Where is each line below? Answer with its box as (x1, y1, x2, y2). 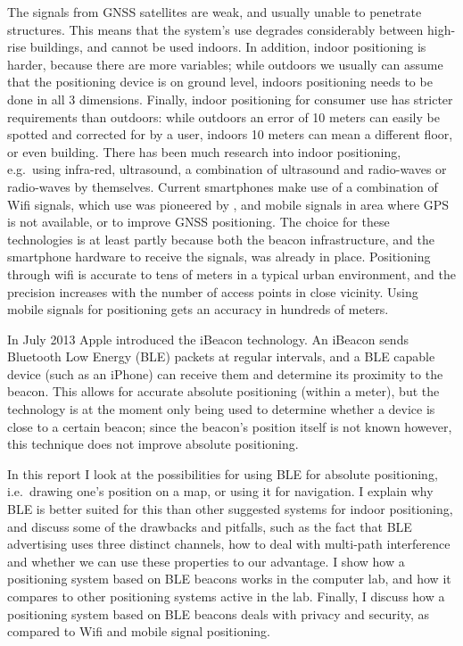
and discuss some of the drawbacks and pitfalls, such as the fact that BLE (7, 517, 412, 535)
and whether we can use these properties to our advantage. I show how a (7, 551, 405, 570)
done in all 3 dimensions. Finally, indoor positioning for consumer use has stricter (7, 89, 453, 108)
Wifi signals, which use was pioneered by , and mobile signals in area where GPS (7, 195, 450, 213)
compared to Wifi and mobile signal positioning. (7, 622, 271, 641)
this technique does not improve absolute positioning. (7, 435, 299, 453)
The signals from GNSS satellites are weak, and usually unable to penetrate (7, 3, 422, 21)
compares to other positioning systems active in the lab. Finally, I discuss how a (7, 587, 445, 605)
